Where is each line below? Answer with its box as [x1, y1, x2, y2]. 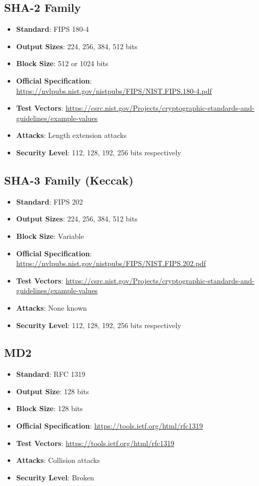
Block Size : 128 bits [16, 403, 83, 414]
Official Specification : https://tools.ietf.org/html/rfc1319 [16, 420, 203, 431]
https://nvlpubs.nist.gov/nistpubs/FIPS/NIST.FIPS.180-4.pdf [16, 85, 212, 96]
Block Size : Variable [16, 230, 84, 241]
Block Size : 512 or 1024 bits [16, 58, 109, 69]
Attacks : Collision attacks [16, 455, 100, 465]
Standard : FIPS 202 [16, 196, 83, 207]
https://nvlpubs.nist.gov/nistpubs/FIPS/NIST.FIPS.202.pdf [16, 258, 206, 269]
